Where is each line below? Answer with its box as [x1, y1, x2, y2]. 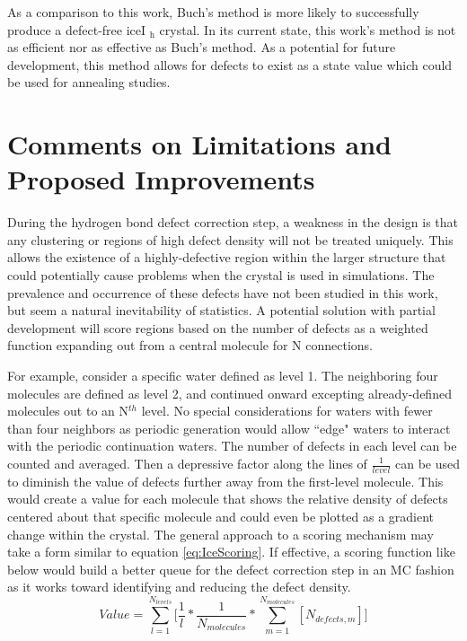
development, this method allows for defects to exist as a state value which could [7, 55, 453, 74]
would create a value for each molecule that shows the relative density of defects [7, 489, 448, 508]
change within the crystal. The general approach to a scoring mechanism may [7, 524, 434, 543]
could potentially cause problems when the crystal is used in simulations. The [7, 266, 435, 285]
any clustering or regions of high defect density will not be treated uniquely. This [7, 230, 454, 249]
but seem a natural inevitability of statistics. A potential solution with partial [7, 301, 436, 320]
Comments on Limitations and [7, 126, 392, 162]
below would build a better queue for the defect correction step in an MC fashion [7, 559, 454, 578]
